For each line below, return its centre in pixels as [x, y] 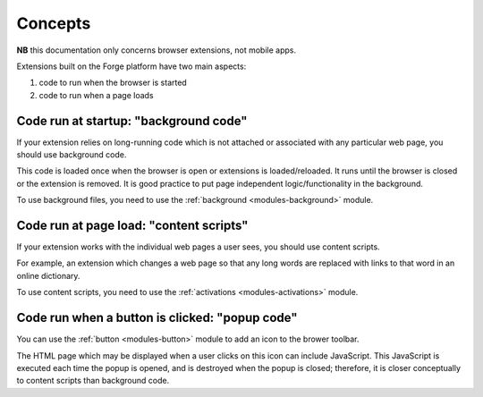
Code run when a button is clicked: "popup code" [157, 318]
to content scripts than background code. [93, 381]
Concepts [54, 23]
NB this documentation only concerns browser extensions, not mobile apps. [157, 50]
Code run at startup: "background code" [132, 121]
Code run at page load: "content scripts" [132, 225]
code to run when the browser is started [113, 83]
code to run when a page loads [96, 95]
